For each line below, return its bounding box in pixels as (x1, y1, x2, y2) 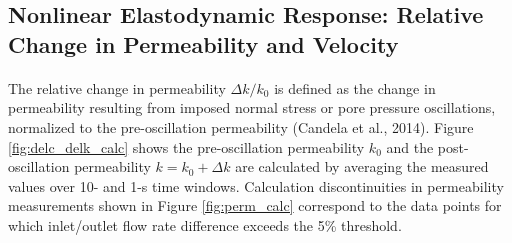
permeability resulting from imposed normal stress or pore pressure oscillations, (8, 97, 496, 118)
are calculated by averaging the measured (235, 156, 489, 177)
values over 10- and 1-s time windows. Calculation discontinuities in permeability (8, 175, 504, 196)
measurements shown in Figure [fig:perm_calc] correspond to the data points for (8, 195, 502, 216)
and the (386, 136, 434, 157)
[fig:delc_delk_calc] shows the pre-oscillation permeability (8, 136, 365, 157)
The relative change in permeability (8, 77, 226, 98)
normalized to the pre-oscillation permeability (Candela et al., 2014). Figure (8, 116, 474, 137)
